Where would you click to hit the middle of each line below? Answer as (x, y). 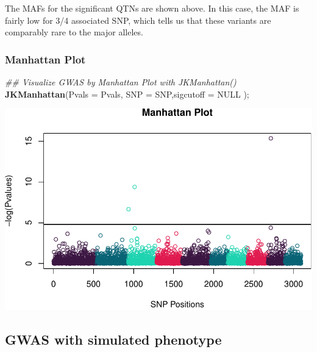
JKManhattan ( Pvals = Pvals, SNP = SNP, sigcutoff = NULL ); (127, 94)
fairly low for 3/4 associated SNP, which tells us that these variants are (138, 20)
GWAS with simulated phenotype (113, 339)
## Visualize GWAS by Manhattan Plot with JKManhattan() (121, 82)
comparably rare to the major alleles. (74, 32)
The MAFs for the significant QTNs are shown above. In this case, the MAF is (152, 8)
